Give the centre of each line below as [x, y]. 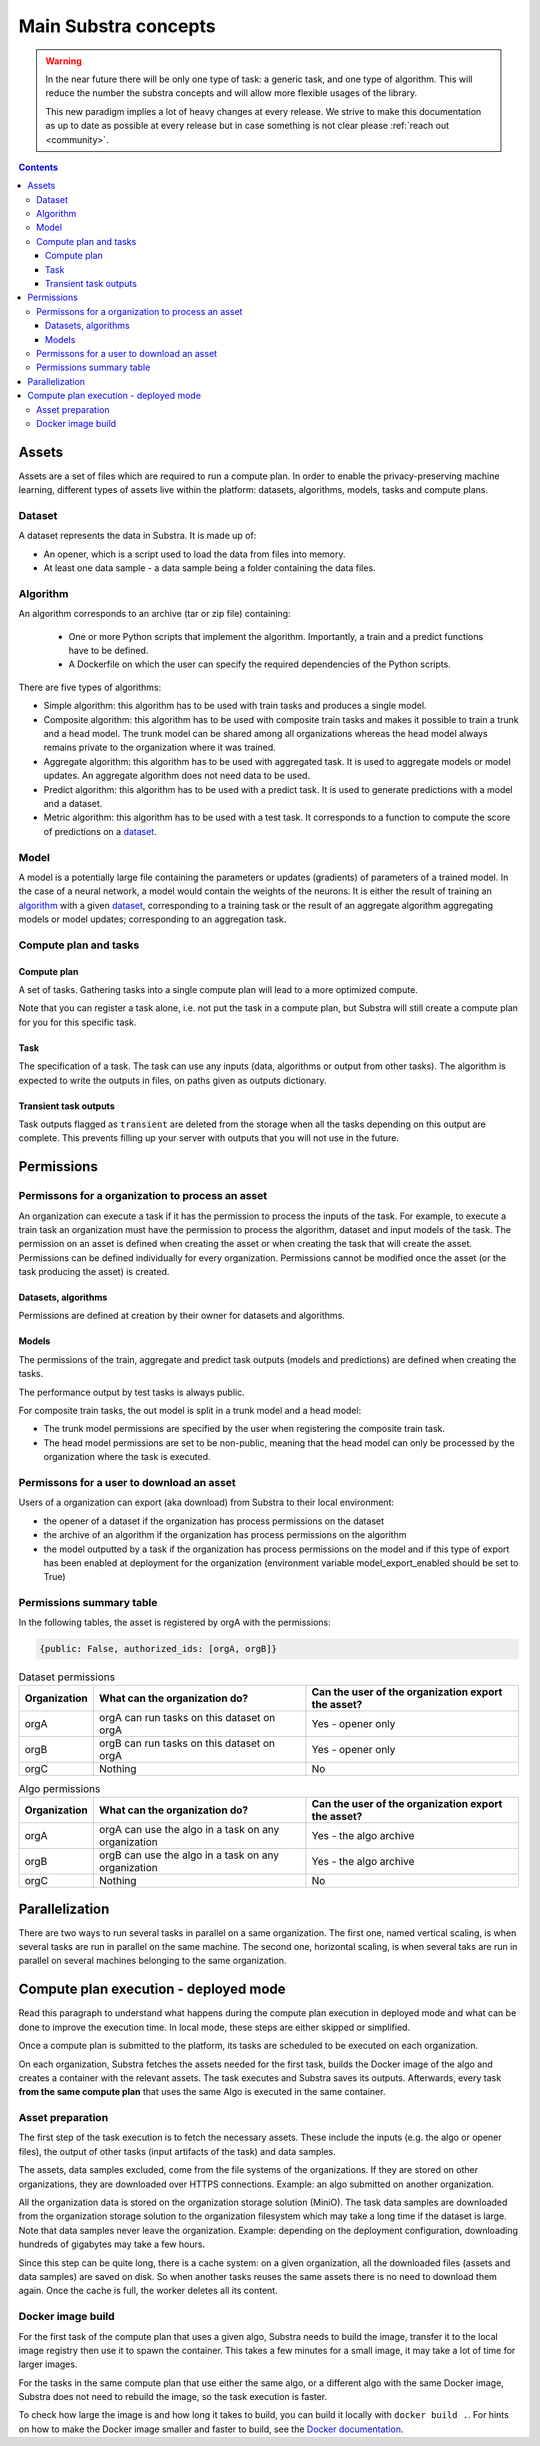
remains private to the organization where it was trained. [160, 747]
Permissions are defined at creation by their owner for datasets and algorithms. [181, 1316]
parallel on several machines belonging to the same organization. [152, 1961]
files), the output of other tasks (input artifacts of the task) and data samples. [177, 2151]
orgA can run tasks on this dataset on [187, 1717]
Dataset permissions [66, 1677]
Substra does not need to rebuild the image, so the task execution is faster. [173, 2397]
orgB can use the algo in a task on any [189, 1855]
